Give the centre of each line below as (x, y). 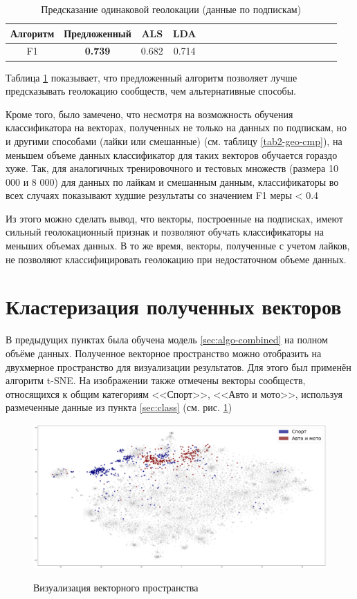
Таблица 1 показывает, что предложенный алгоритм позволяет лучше (152, 77)
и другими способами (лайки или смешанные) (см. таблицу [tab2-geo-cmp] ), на (174, 141)
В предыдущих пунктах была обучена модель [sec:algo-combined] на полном (167, 340)
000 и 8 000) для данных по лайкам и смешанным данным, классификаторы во (172, 181)
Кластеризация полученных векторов (174, 306)
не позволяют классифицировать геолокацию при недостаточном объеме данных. (176, 259)
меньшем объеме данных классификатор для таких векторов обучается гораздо (172, 154)
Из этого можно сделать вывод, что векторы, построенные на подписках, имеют (174, 218)
